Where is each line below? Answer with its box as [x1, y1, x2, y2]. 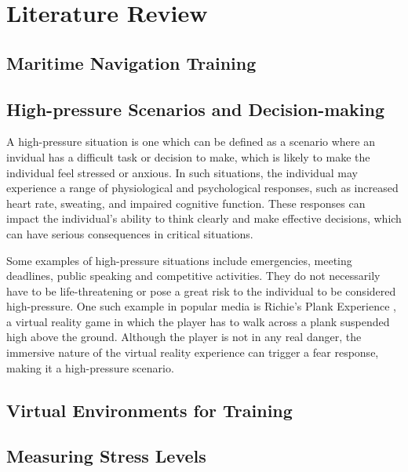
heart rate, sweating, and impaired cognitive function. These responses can [6, 194, 366, 211]
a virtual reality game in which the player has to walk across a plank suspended [6, 313, 390, 329]
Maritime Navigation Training [6, 50, 257, 74]
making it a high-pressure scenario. [6, 359, 174, 376]
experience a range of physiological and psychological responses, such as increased [6, 180, 399, 196]
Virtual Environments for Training [6, 398, 293, 422]
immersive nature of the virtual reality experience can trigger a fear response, [6, 344, 379, 361]
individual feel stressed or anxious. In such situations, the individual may [6, 164, 358, 180]
